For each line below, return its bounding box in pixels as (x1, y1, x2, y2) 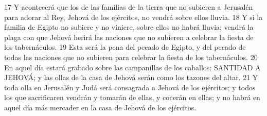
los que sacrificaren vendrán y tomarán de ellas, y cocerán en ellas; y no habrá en (4, 92, 260, 103)
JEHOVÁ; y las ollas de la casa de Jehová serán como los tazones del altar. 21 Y (4, 72, 258, 83)
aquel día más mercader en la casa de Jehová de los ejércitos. (4, 102, 197, 112)
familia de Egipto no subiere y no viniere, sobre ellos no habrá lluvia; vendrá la (4, 22, 254, 32)
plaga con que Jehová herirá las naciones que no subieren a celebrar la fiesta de (4, 31, 254, 42)
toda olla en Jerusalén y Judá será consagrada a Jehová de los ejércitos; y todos (4, 82, 256, 92)
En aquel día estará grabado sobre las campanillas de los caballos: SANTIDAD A (4, 62, 261, 72)
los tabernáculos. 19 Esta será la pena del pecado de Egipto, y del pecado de (4, 42, 246, 52)
